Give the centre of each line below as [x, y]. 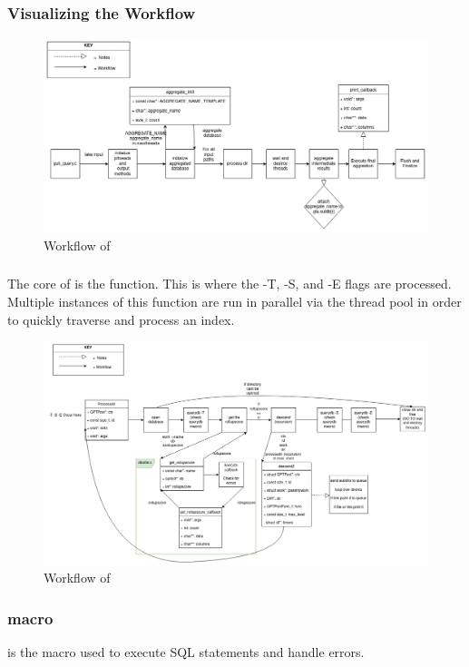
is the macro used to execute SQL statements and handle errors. [186, 651]
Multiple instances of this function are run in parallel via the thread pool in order [234, 301]
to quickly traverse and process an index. [121, 319]
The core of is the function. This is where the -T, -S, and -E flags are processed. [230, 284]
